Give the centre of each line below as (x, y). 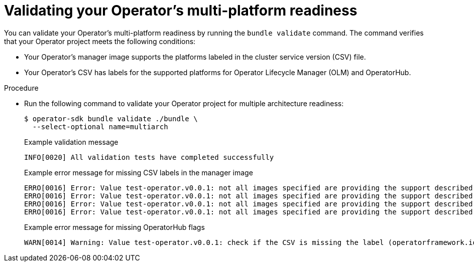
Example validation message (71, 142)
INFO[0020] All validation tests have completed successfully (149, 157)
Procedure (21, 88)
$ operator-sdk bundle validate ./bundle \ (111, 118)
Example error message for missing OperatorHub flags (114, 227)
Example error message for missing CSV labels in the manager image (139, 172)
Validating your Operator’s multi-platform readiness (181, 11)
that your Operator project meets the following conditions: (100, 41)
